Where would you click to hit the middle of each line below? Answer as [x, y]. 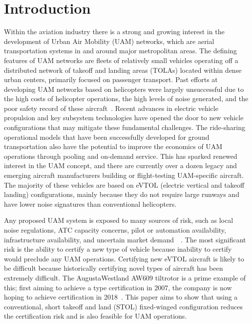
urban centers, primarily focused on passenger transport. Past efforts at [111, 79]
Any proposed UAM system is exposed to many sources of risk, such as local [119, 220]
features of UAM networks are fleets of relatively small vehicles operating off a [121, 60]
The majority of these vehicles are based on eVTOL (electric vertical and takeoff [124, 184]
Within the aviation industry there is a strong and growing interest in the [114, 32]
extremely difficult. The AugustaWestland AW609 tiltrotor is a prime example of [125, 277]
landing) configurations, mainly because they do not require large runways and [122, 194]
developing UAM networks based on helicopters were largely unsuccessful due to [124, 89]
